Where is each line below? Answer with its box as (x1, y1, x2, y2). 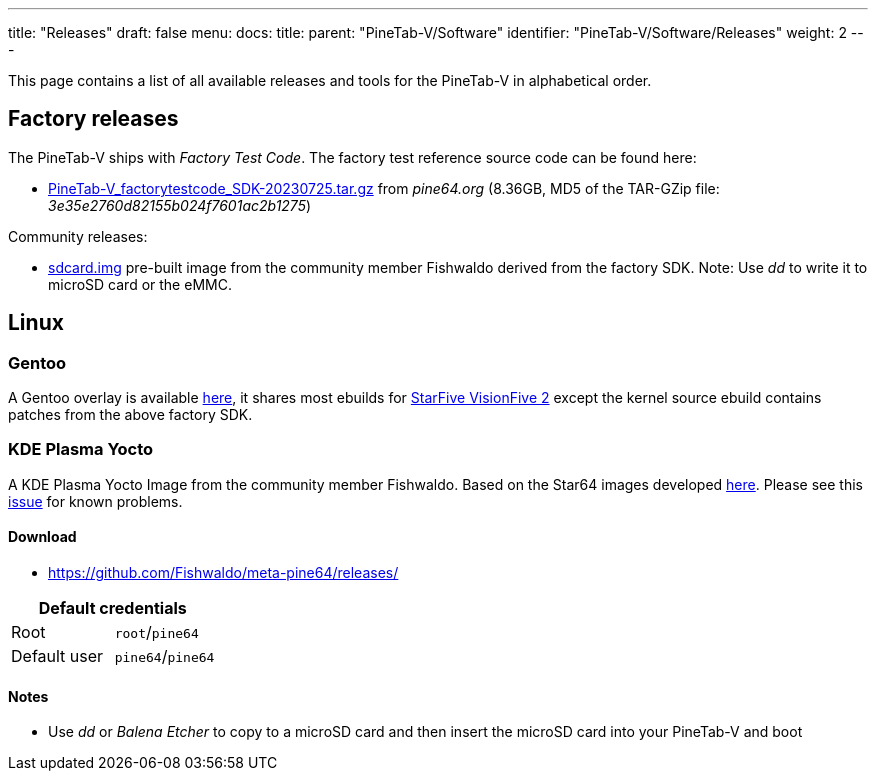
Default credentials (38, 598, 187, 619)
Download (8, 528, 77, 546)
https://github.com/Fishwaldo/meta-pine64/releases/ (48, 564, 399, 582)
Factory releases (8, 106, 179, 132)
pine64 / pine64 (114, 646, 215, 667)
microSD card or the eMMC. (48, 275, 232, 293)
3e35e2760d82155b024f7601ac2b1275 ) (48, 196, 312, 214)
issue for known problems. (8, 492, 183, 510)
